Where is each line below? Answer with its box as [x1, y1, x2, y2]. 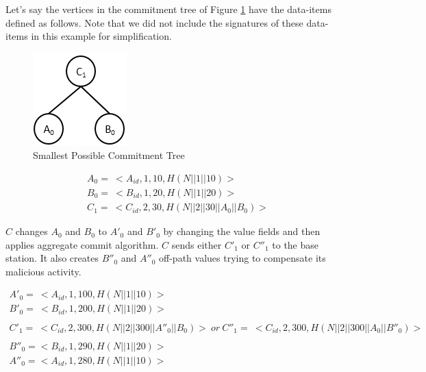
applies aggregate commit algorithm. [5, 237, 159, 251]
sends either [171, 237, 222, 251]
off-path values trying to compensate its [159, 251, 326, 265]
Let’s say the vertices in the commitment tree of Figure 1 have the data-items [5, 2, 331, 16]
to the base [272, 237, 319, 251]
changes [15, 224, 48, 238]
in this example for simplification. [31, 29, 172, 43]
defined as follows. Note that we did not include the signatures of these [5, 15, 303, 29]
